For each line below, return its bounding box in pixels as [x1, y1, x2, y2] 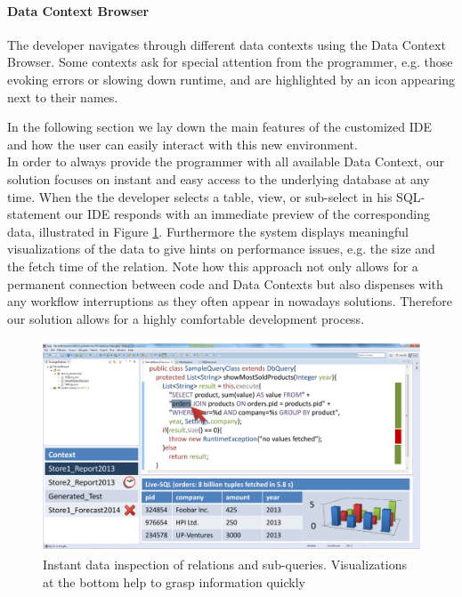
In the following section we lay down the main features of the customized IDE [7, 117, 433, 136]
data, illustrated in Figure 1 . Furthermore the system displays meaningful [7, 222, 409, 240]
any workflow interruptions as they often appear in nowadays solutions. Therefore [7, 292, 452, 311]
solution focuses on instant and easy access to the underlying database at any [7, 169, 430, 188]
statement [7, 205, 61, 223]
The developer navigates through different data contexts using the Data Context [7, 35, 446, 53]
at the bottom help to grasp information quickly [43, 572, 305, 591]
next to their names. [7, 87, 118, 106]
